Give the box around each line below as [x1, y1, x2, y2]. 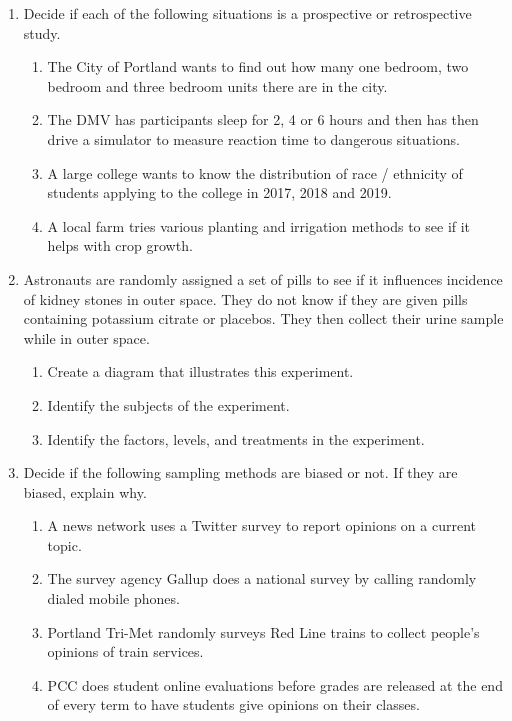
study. [23, 22, 61, 43]
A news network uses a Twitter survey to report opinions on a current [47, 515, 477, 536]
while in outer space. [23, 327, 150, 348]
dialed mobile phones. [47, 588, 180, 609]
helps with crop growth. [47, 235, 193, 256]
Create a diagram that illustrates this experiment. [47, 361, 354, 382]
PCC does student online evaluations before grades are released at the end [47, 674, 503, 695]
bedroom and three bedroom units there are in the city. [47, 75, 388, 96]
